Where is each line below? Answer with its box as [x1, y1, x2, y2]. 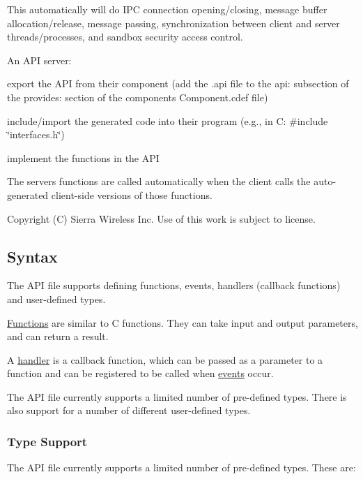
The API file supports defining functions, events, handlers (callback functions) [7, 278, 341, 293]
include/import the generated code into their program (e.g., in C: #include [7, 113, 328, 128]
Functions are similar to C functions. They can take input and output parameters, [7, 315, 358, 330]
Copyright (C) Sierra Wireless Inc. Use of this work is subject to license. [7, 211, 316, 226]
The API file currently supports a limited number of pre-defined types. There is [7, 389, 347, 404]
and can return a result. [7, 329, 109, 344]
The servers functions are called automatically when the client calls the [7, 174, 311, 189]
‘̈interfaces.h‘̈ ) [7, 127, 65, 142]
